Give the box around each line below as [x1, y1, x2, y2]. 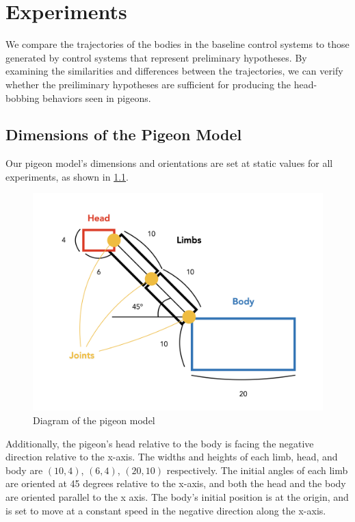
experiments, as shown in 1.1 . [5, 169, 129, 183]
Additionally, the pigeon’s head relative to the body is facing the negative [5, 436, 314, 450]
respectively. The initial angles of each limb [166, 462, 348, 477]
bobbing [5, 90, 40, 105]
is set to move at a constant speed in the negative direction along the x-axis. [5, 503, 326, 517]
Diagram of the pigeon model [33, 413, 155, 428]
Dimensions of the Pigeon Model [5, 124, 242, 145]
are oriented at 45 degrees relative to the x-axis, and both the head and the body [5, 476, 346, 491]
